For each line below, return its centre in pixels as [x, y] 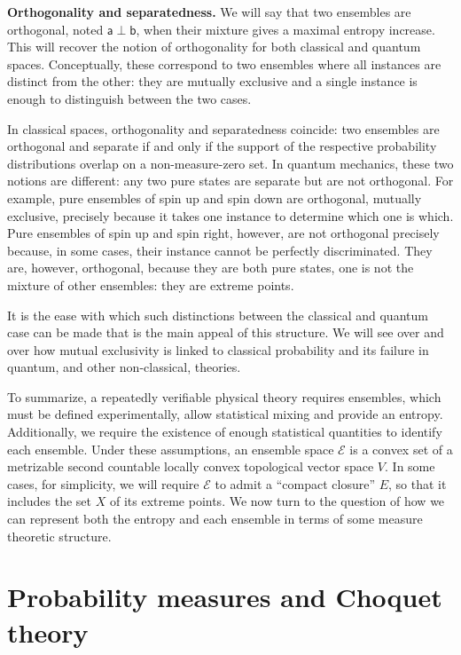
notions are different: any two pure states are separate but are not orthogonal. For [230, 181]
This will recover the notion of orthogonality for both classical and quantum [214, 47]
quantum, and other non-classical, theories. [124, 367]
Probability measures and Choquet [225, 597]
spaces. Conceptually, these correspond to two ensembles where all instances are [224, 63]
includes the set [50, 501]
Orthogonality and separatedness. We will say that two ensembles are [209, 12]
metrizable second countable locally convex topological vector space [191, 466]
